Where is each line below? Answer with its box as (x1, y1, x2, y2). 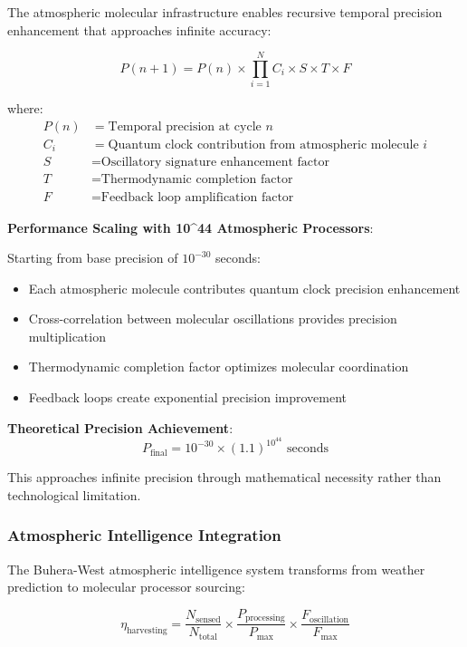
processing (244, 613, 285, 623)
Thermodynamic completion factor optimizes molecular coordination (28, 357, 409, 376)
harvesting (127, 625, 167, 635)
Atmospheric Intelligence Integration (7, 524, 281, 546)
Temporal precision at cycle (108, 120, 262, 133)
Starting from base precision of (7, 248, 178, 267)
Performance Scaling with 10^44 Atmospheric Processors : (7, 217, 374, 237)
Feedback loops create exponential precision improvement (28, 388, 348, 407)
